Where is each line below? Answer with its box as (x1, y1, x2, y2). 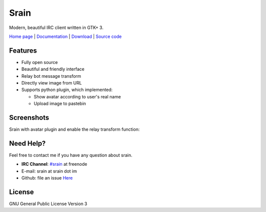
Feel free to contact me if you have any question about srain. (9, 152, 133, 158)
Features (9, 46, 37, 55)
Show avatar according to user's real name (33, 93, 121, 99)
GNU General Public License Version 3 (9, 201, 87, 207)
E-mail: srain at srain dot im (21, 168, 77, 174)
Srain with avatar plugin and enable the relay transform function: (9, 126, 140, 132)
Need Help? (9, 139, 46, 148)
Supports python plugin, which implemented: (21, 87, 113, 93)
